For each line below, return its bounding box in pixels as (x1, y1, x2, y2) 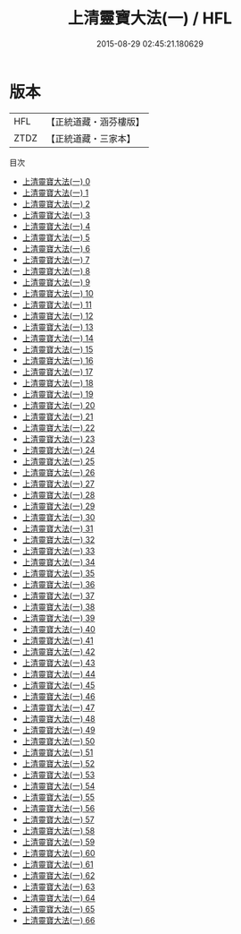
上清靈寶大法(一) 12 (21, 310, 94, 321)
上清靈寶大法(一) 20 (21, 399, 96, 410)
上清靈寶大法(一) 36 (21, 578, 96, 589)
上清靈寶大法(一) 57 (21, 814, 96, 825)
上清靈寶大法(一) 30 (21, 511, 96, 522)
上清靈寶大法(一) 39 (21, 613, 96, 623)
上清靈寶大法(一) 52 (21, 758, 96, 768)
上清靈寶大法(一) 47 (21, 702, 96, 713)
